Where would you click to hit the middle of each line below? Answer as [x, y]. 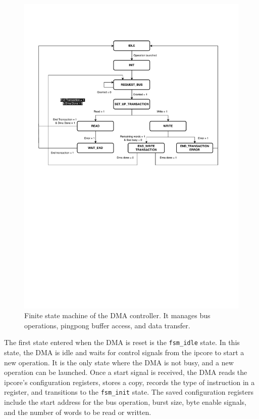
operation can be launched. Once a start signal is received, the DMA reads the [126, 372]
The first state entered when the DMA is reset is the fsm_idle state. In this [122, 342]
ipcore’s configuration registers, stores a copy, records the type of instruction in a [129, 382]
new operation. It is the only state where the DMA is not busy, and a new [119, 362]
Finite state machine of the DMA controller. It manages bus [117, 315]
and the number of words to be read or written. [78, 412]
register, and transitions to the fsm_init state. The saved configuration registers [129, 392]
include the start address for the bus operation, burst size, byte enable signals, [125, 402]
